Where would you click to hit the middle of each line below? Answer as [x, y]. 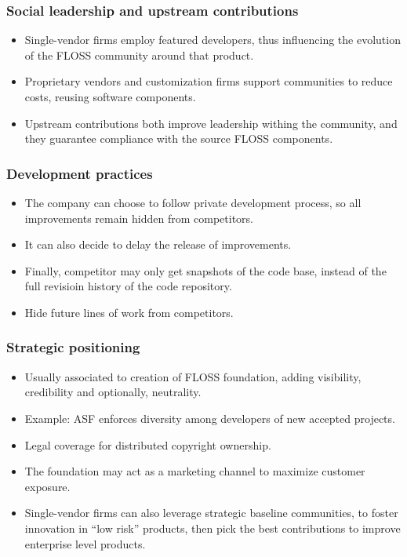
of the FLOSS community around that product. [139, 55]
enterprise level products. [85, 543]
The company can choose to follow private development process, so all [193, 202]
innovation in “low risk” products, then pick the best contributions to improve [213, 528]
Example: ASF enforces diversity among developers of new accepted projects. [210, 418]
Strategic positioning [73, 347]
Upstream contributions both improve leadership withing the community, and [211, 123]
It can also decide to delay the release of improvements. [158, 244]
